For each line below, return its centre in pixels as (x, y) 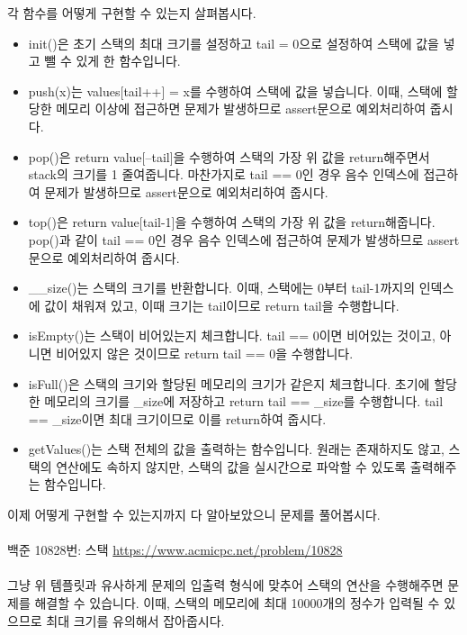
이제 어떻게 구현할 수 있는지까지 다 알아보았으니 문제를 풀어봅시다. (194, 515)
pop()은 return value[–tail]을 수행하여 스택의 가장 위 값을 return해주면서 (229, 156)
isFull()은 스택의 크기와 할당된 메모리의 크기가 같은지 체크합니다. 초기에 (229, 383)
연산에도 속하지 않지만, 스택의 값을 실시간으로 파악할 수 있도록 (231, 466)
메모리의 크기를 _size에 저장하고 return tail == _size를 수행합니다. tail (244, 401)
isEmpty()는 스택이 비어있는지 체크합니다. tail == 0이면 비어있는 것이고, (232, 336)
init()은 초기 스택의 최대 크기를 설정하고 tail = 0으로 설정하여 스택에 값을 (233, 43)
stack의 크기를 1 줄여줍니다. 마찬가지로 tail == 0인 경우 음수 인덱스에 (224, 174)
